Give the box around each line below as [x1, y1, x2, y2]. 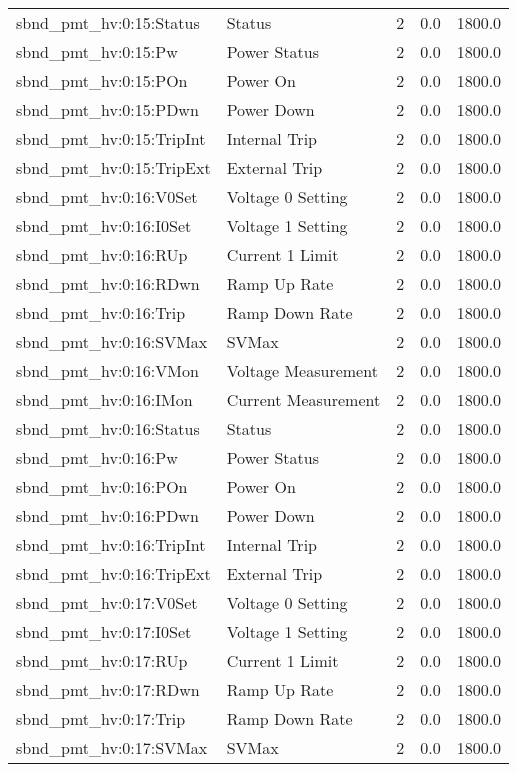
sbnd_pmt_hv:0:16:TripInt [16, 533, 206, 556]
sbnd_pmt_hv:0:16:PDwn [16, 504, 199, 527]
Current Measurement [226, 388, 381, 411]
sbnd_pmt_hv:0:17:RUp [16, 649, 188, 672]
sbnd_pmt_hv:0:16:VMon [16, 359, 199, 382]
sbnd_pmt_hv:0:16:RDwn [16, 272, 200, 295]
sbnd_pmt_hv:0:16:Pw [16, 446, 178, 469]
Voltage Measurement [226, 359, 378, 382]
